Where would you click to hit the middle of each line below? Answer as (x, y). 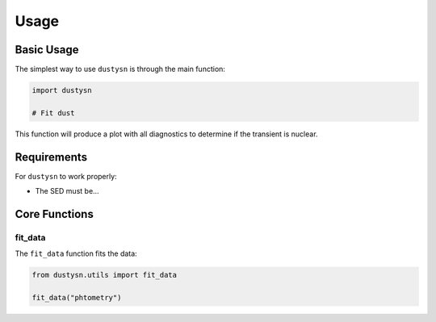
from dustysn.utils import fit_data (105, 275)
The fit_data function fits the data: (76, 253)
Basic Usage (47, 50)
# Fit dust (53, 113)
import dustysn (62, 90)
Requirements (51, 157)
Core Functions (55, 214)
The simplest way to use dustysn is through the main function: (120, 69)
